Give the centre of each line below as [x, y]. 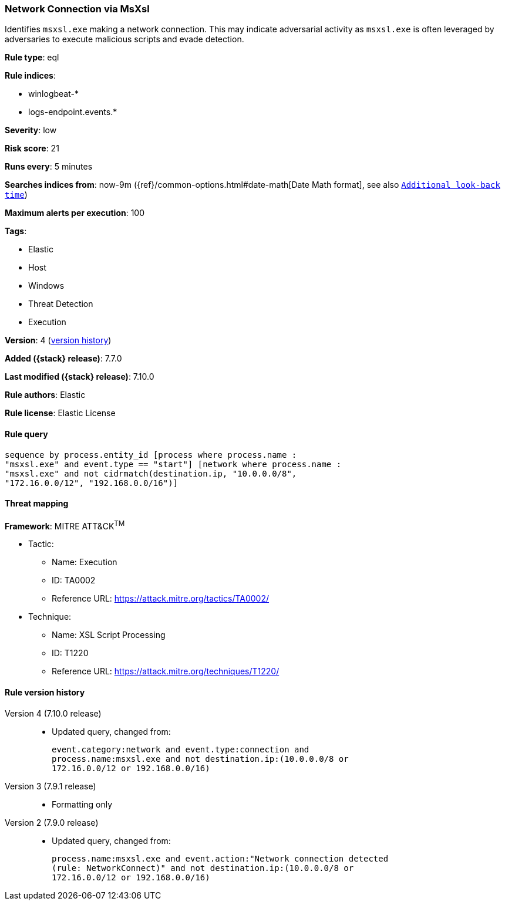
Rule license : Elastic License [60, 413]
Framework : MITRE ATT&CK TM [65, 525]
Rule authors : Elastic [45, 395]
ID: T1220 [70, 653]
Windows [46, 286]
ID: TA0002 [74, 580]
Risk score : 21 [32, 148]
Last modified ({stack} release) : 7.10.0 [80, 377]
